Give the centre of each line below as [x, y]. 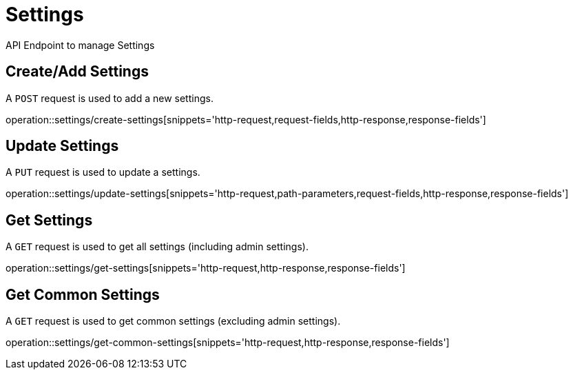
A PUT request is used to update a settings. [103, 172]
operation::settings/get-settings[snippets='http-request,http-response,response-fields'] [206, 268]
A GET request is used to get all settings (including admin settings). [157, 247]
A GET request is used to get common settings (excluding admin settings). [173, 321]
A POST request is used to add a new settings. [110, 98]
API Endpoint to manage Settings [80, 45]
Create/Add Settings [77, 72]
